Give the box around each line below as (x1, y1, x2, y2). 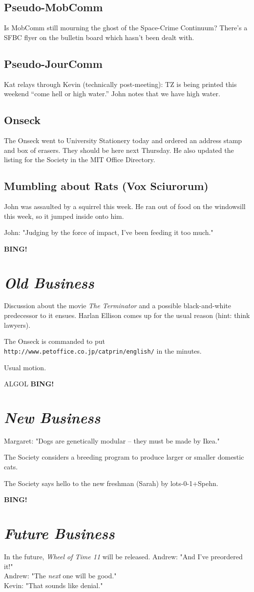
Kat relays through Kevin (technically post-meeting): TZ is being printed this (4, 79, 237, 89)
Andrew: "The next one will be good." (4, 571, 117, 581)
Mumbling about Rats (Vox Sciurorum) (4, 178, 209, 193)
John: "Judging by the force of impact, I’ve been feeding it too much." (4, 227, 213, 237)
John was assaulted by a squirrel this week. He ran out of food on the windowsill (4, 201, 246, 211)
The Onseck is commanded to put (4, 336, 106, 346)
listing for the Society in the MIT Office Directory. (4, 154, 155, 165)
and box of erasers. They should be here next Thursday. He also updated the (4, 145, 234, 155)
